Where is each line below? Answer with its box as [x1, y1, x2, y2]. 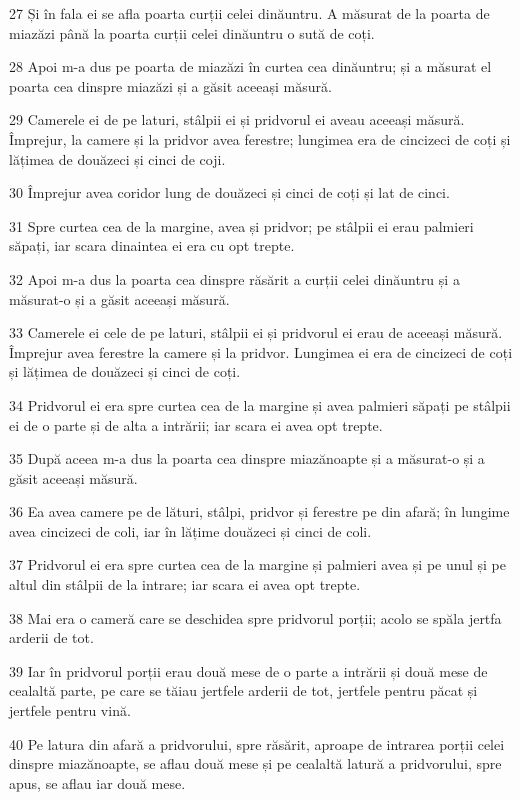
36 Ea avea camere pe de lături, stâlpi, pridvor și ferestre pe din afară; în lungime [9, 501, 510, 522]
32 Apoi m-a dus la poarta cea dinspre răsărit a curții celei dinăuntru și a [9, 268, 460, 289]
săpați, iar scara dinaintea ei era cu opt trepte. [9, 235, 295, 256]
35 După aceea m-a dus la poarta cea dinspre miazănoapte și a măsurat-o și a [9, 448, 485, 469]
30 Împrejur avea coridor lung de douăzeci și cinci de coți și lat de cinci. [9, 182, 450, 203]
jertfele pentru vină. [9, 700, 131, 721]
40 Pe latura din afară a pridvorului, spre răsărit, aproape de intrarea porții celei [9, 733, 505, 754]
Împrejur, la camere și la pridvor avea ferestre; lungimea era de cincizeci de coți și [9, 128, 511, 149]
